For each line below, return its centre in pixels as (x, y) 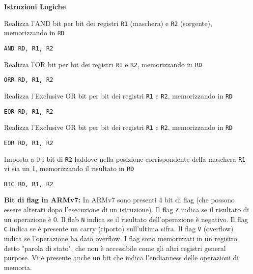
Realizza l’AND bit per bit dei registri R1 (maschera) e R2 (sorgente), (108, 23)
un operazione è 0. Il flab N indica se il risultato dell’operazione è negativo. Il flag (126, 219)
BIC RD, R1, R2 (29, 184)
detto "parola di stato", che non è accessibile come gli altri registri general (115, 248)
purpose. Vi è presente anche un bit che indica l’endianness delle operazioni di (121, 258)
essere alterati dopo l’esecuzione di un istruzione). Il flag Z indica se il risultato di (126, 210)
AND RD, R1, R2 (29, 48)
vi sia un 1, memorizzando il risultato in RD (69, 168)
